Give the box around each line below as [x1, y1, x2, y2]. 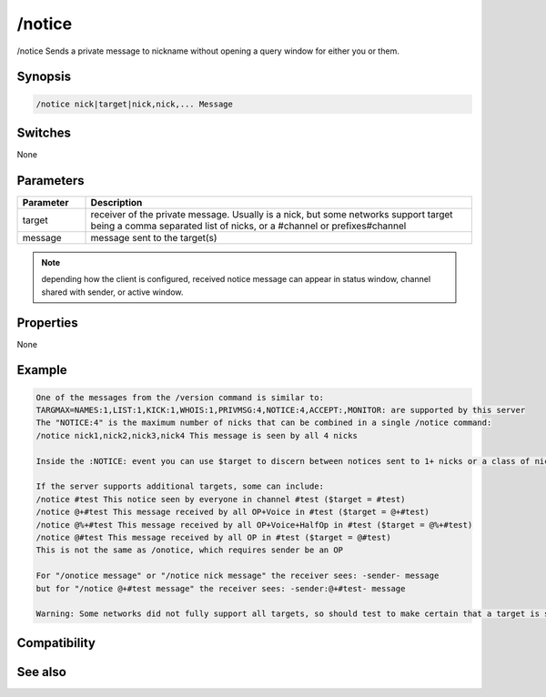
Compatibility [16, 635, 96, 651]
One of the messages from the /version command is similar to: [35, 392, 325, 402]
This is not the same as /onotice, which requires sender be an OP [35, 545, 344, 555]
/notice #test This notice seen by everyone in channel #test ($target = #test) [35, 494, 406, 504]
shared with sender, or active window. [41, 287, 184, 298]
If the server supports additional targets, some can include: [35, 481, 325, 491]
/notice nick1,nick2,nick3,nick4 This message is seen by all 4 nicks [35, 430, 359, 440]
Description [90, 196, 143, 208]
